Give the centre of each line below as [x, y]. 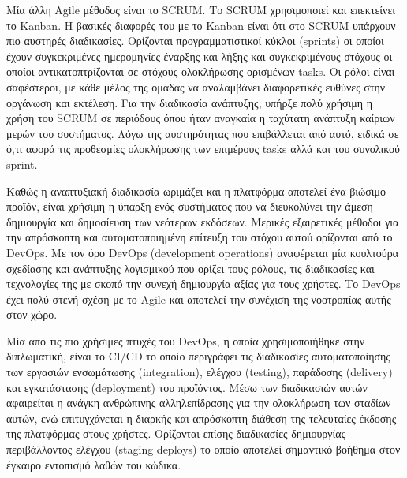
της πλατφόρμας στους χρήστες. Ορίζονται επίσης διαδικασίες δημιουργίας [176, 433]
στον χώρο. [32, 314]
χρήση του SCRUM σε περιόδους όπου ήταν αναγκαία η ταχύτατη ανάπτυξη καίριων [201, 118]
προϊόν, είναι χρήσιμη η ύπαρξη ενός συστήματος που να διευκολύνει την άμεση [190, 206]
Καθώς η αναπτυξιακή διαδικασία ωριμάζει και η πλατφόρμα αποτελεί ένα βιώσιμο [196, 190]
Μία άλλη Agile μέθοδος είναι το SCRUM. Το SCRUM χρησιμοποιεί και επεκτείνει [201, 9]
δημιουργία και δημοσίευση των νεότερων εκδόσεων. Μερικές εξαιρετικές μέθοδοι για [203, 221]
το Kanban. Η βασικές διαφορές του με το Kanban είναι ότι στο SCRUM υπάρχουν [201, 25]
